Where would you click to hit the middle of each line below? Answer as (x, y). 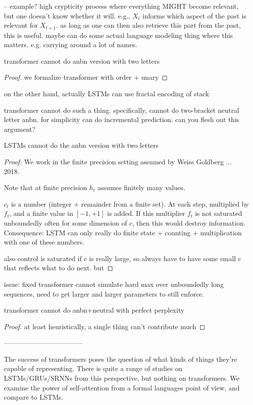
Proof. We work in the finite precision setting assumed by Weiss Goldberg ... (118, 161)
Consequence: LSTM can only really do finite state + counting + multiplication (123, 232)
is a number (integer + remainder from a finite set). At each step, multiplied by (130, 203)
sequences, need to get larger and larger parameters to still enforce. (104, 293)
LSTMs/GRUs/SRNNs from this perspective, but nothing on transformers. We (122, 378)
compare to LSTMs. (34, 397)
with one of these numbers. (44, 242)
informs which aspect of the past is (194, 15)
